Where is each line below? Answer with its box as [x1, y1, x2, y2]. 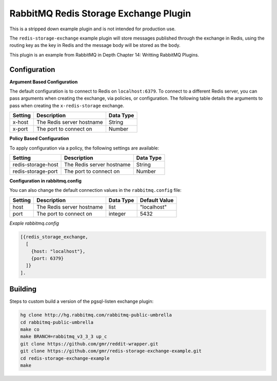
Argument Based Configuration [9, 79, 78, 85]
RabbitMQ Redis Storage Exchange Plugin [9, 8, 191, 19]
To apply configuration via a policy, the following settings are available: [9, 144, 159, 151]
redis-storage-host [12, 161, 58, 168]
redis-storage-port [12, 168, 58, 175]
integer [108, 210, 126, 217]
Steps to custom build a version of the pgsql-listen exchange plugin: [9, 298, 154, 304]
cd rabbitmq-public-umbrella [20, 319, 94, 325]
